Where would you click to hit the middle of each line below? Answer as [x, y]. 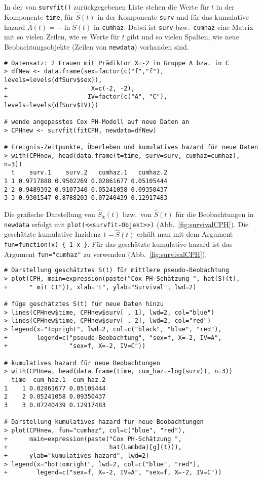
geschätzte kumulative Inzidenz [52, 234]
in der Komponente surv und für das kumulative [173, 16]
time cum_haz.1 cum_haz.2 [59, 380]
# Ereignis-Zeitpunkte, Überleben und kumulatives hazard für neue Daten [131, 147]
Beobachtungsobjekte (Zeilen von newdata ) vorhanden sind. [97, 47]
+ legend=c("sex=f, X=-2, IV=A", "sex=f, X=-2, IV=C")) [113, 473]
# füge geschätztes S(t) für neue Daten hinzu [84, 304]
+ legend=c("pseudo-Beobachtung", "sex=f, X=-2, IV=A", [113, 338]
